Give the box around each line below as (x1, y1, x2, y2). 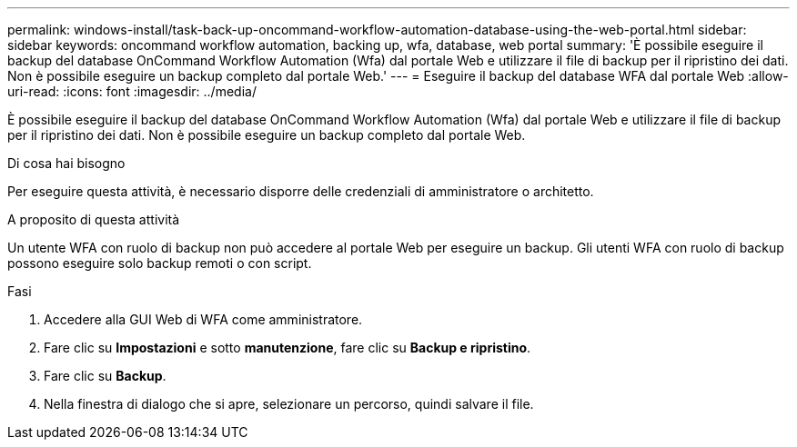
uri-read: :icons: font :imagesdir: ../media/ (7, 84, 257, 99)
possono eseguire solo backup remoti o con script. (7, 255, 312, 271)
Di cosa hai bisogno (7, 155, 126, 171)
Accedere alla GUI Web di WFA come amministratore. (44, 312, 363, 327)
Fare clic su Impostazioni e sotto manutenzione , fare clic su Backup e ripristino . (44, 340, 531, 355)
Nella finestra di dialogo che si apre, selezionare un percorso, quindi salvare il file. (44, 396, 534, 412)
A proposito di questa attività (7, 212, 180, 227)
